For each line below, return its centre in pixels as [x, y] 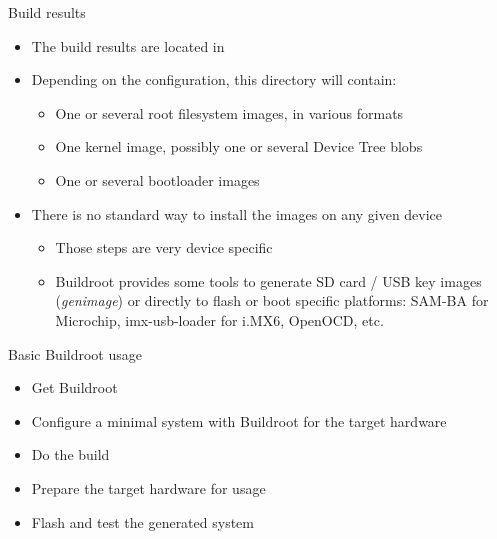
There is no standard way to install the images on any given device [237, 213]
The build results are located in [128, 45]
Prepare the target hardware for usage [148, 487]
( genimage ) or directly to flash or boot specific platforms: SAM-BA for [272, 300]
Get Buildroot [74, 387]
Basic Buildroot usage [75, 353]
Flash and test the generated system [142, 521]
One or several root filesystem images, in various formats [229, 112]
